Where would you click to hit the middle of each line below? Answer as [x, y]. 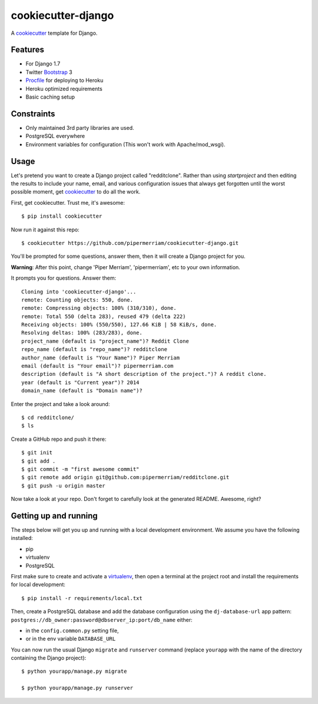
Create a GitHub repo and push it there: [59, 439]
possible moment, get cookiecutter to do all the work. [76, 192]
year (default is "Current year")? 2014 [80, 382]
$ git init [37, 453]
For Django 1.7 [43, 64]
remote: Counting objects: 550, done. [77, 300]
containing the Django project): [49, 658]
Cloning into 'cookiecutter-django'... [79, 292]
